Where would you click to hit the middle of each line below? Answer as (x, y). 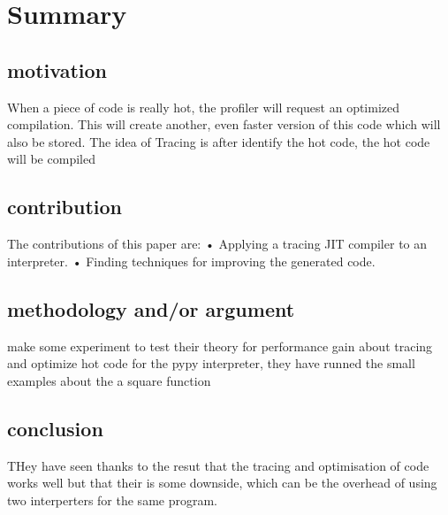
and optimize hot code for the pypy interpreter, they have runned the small (211, 363)
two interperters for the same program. (112, 500)
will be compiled (51, 159)
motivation (57, 69)
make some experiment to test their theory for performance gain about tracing (220, 346)
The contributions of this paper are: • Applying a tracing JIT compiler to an (217, 244)
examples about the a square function (109, 380)
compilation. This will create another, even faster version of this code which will (224, 124)
